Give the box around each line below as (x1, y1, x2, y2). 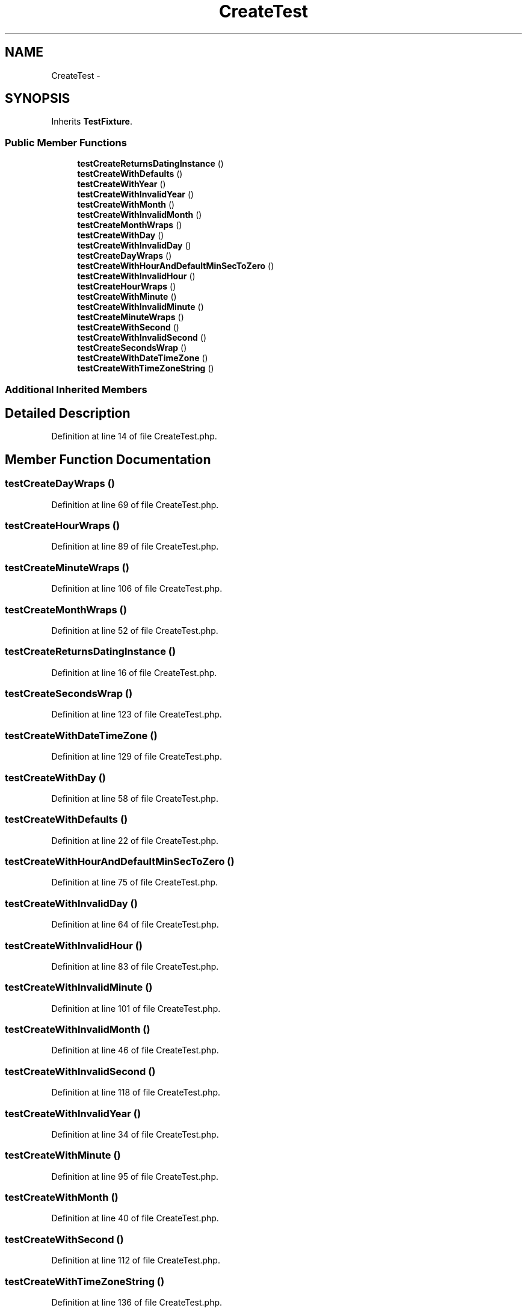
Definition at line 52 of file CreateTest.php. (51, 625, 218, 636)
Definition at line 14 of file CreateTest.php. (51, 431, 217, 442)
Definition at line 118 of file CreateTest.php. (51, 1087, 221, 1098)
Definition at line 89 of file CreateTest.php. (51, 541, 219, 552)
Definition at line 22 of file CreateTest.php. (51, 835, 219, 846)
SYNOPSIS (5, 91, 70, 107)
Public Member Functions (5, 136, 127, 149)
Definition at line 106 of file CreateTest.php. (51, 583, 223, 594)
